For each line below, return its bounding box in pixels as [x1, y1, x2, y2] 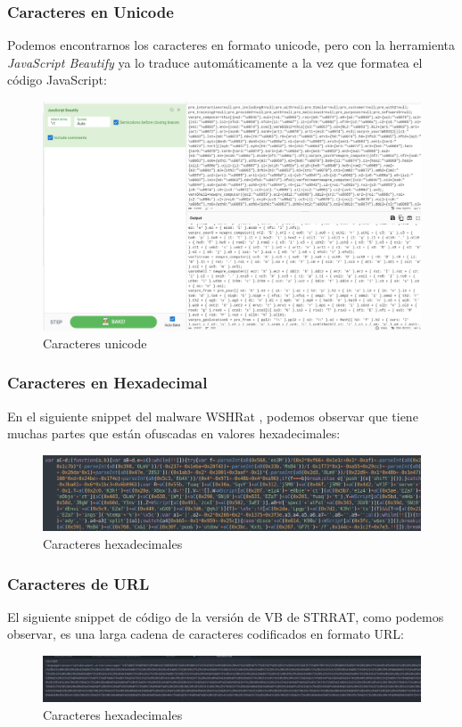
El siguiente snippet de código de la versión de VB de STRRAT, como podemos [7, 607, 444, 625]
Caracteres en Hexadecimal [7, 372, 208, 394]
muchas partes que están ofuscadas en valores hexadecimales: [7, 424, 341, 443]
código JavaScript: [7, 70, 107, 89]
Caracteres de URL [7, 572, 150, 594]
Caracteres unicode [43, 333, 147, 352]
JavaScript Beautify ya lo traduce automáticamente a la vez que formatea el [7, 53, 423, 71]
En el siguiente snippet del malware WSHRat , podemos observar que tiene [7, 406, 418, 425]
